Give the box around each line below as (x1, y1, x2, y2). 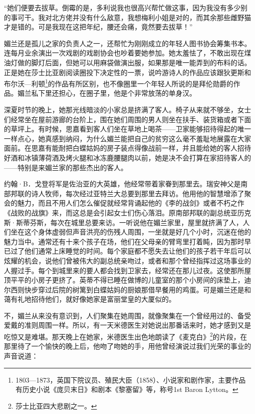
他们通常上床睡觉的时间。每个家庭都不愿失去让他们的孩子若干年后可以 (24, 246, 251, 256)
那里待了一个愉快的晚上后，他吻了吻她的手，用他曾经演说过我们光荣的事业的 (4, 341, 251, 351)
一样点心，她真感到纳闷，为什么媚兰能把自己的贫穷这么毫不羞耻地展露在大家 (4, 133, 251, 143)
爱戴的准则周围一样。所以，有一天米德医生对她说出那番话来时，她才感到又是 (4, 320, 251, 330)
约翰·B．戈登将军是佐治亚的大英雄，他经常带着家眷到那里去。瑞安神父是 (4, 179, 241, 189)
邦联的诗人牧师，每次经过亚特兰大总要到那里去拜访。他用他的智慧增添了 (10, 188, 244, 198)
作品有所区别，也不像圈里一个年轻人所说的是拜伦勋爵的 (54, 78, 233, 88)
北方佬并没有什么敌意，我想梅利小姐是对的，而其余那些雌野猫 (51, 12, 251, 22)
